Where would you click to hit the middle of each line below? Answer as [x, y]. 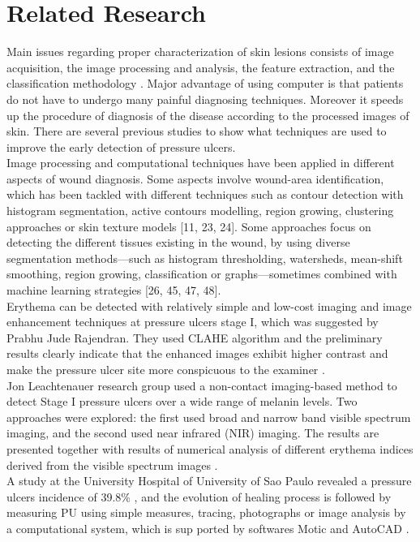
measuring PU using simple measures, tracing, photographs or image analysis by [206, 512]
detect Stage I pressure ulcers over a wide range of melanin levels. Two [182, 401]
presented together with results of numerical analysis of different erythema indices [210, 448]
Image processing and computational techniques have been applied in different [201, 163]
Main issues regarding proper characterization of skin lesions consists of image [200, 52]
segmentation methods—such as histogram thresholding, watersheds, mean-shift [205, 258]
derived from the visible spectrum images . [112, 465]
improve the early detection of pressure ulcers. [121, 146]
